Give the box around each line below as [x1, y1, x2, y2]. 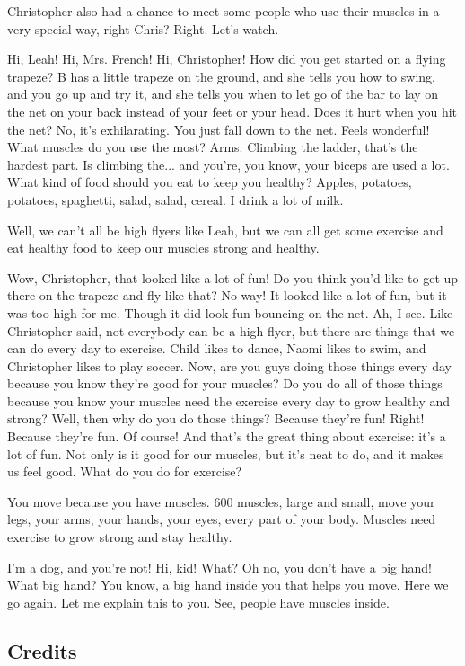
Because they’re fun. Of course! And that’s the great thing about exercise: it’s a [7, 427, 446, 446]
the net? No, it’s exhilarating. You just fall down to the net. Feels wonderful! [7, 120, 430, 138]
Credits [7, 636, 77, 664]
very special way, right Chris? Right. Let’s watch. [7, 19, 279, 38]
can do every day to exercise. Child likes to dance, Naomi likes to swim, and [7, 339, 426, 358]
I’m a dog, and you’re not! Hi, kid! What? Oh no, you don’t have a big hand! [7, 557, 432, 576]
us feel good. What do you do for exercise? [7, 462, 242, 481]
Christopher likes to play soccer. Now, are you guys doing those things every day [7, 356, 452, 375]
